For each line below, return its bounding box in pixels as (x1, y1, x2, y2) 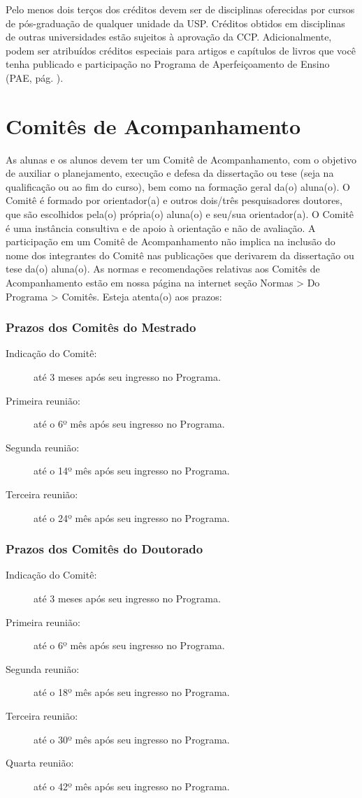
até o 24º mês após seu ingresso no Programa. (34, 510, 230, 525)
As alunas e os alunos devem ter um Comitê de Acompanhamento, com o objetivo (6, 152, 356, 166)
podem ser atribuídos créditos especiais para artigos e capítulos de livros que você (6, 43, 356, 57)
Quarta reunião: (6, 755, 74, 770)
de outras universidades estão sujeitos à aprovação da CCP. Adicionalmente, (6, 29, 332, 44)
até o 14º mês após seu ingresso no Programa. (34, 463, 230, 478)
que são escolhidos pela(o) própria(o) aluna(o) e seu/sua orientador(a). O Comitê (6, 207, 354, 222)
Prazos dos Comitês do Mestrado (6, 319, 196, 336)
